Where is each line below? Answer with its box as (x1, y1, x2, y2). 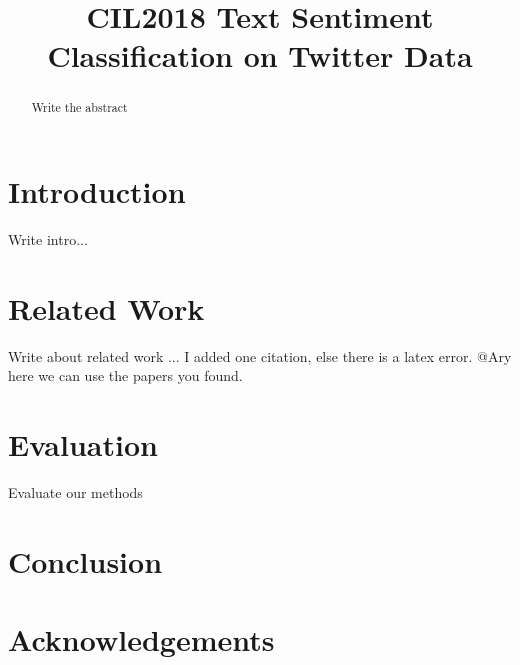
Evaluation (8, 424, 158, 465)
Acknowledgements (8, 619, 275, 660)
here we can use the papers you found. (8, 365, 243, 386)
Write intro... (8, 228, 88, 249)
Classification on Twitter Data (47, 35, 473, 76)
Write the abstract (31, 99, 128, 116)
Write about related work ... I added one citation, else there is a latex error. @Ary (8, 345, 512, 366)
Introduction (8, 171, 186, 212)
